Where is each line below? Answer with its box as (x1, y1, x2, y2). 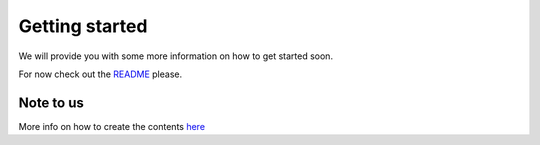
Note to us (18, 94, 85, 111)
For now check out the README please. (18, 68, 183, 80)
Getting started (18, 15, 148, 37)
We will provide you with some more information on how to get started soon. (18, 50, 334, 62)
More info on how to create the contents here (18, 120, 205, 132)
